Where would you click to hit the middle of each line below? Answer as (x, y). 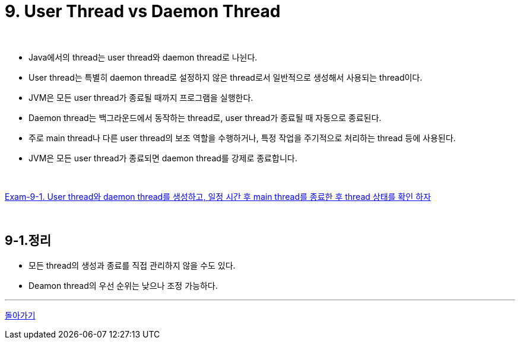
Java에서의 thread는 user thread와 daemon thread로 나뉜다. (143, 57)
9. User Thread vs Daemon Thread (143, 11)
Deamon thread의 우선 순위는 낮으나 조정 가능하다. (123, 285)
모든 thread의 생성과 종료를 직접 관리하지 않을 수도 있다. (132, 265)
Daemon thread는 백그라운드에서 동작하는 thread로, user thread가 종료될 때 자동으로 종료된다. (205, 117)
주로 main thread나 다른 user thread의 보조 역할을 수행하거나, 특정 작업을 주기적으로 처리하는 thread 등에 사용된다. (242, 138)
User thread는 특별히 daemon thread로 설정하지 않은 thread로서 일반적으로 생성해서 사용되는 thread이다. (226, 77)
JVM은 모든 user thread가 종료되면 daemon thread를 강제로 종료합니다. (163, 158)
